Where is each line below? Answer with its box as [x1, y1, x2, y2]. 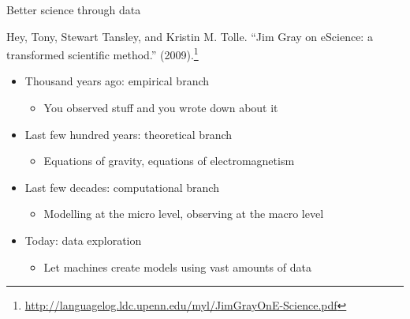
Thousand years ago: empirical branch [24, 73, 210, 89]
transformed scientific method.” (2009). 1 [6, 44, 199, 62]
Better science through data [6, 2, 141, 17]
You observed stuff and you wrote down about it [43, 99, 278, 116]
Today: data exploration [24, 232, 142, 248]
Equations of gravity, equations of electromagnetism [43, 152, 295, 169]
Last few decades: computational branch [24, 178, 219, 195]
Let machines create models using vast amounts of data [43, 258, 311, 275]
